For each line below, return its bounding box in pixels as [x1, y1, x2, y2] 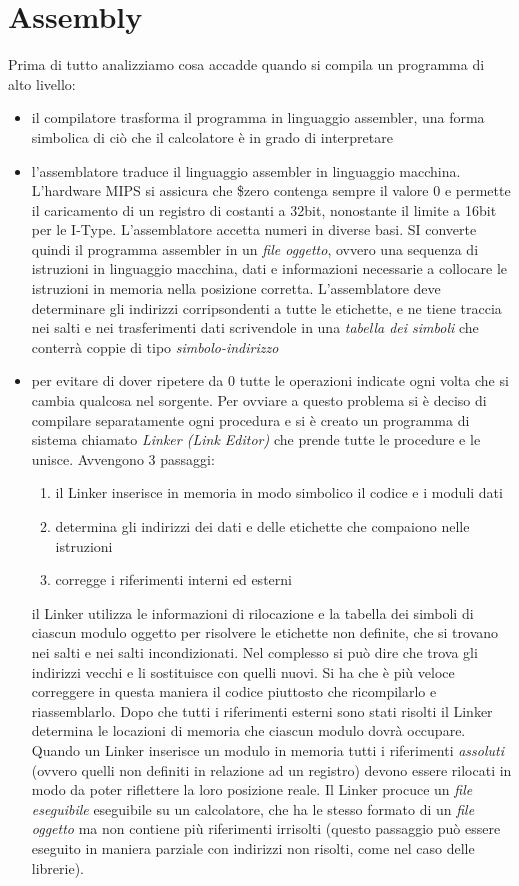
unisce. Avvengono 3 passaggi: [31, 448, 215, 469]
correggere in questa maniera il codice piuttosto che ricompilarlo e [31, 681, 437, 702]
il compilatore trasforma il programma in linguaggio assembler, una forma [31, 107, 485, 128]
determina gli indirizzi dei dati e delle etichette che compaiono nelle [55, 516, 470, 536]
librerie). [31, 857, 85, 878]
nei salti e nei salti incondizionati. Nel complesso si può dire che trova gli [31, 641, 478, 662]
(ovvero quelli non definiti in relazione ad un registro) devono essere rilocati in [31, 759, 512, 780]
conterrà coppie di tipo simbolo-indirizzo [31, 336, 279, 357]
